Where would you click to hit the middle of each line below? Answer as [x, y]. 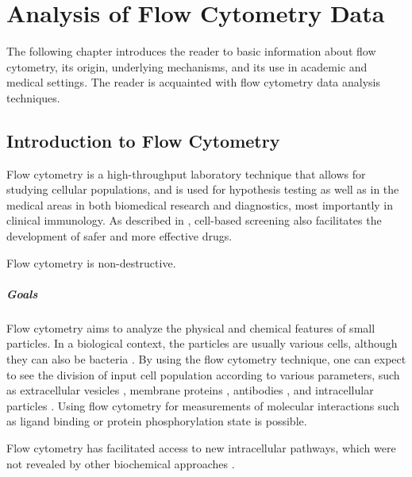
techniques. [33, 97]
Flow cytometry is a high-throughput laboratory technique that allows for [186, 173]
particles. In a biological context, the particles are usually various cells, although [202, 343]
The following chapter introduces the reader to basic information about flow [191, 51]
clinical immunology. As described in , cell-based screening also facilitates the [194, 220]
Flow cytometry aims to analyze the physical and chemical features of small [191, 327]
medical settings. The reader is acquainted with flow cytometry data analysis [194, 82]
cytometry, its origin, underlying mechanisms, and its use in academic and [187, 66]
